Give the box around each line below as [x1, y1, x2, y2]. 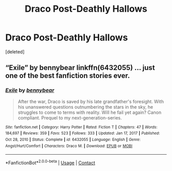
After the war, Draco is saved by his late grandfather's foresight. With [17, 98, 164, 105]
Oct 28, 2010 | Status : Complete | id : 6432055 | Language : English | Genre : [5, 137, 141, 142]
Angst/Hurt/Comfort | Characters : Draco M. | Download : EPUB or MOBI [5, 143, 133, 149]
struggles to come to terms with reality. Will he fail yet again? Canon [17, 109, 162, 115]
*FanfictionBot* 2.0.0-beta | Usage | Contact [5, 159, 96, 166]
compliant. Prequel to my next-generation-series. [17, 114, 122, 120]
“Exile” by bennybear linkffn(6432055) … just [5, 63, 155, 72]
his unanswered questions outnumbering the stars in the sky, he [17, 104, 154, 110]
